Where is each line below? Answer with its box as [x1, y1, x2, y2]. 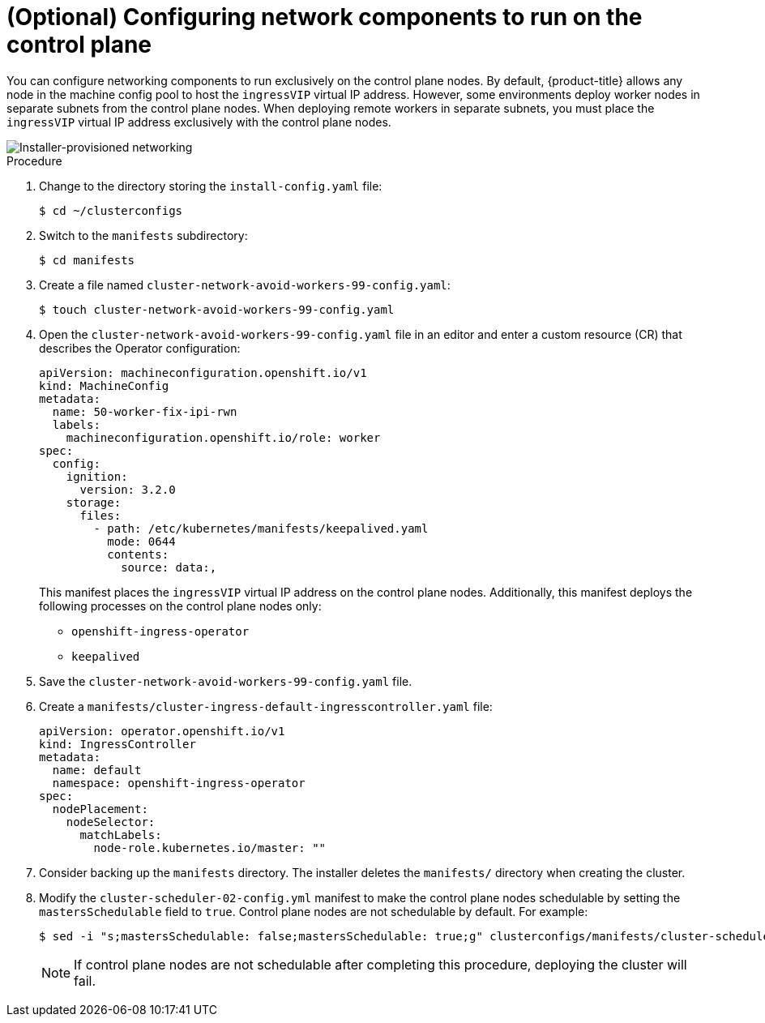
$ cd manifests [39, 253, 135, 267]
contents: [107, 547, 169, 561]
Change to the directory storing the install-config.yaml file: [39, 178, 382, 193]
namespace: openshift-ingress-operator [52, 776, 306, 790]
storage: [66, 495, 122, 509]
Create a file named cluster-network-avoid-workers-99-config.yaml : [39, 277, 451, 292]
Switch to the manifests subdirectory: [39, 228, 248, 242]
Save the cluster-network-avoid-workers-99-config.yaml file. [39, 674, 412, 688]
